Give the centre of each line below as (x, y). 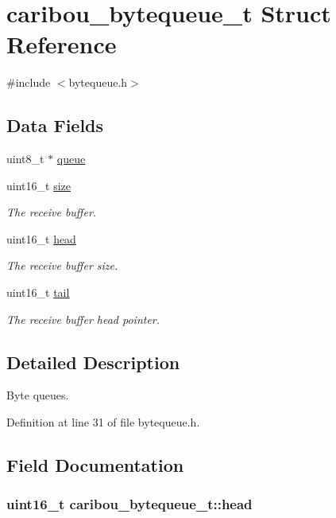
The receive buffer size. (62, 265)
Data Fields (55, 125)
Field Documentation (95, 465)
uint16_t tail (38, 292)
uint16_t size (39, 185)
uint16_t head (41, 238)
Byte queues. (38, 395)
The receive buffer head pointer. (83, 319)
